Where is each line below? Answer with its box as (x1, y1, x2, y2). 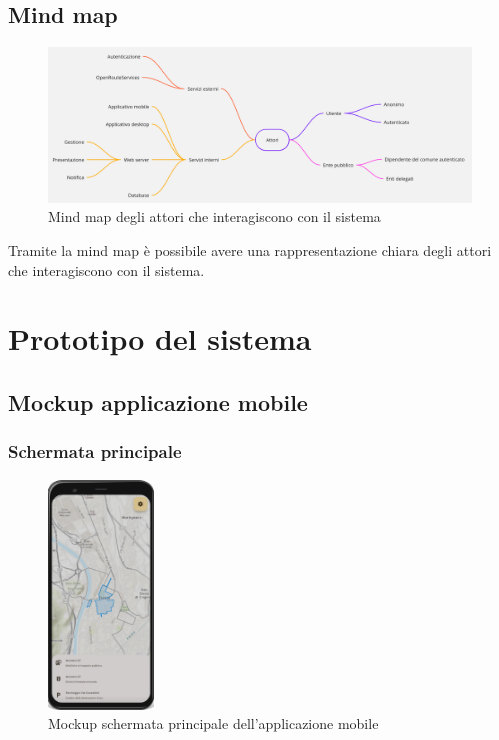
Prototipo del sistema (8, 318, 312, 359)
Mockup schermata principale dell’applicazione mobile (48, 713, 379, 734)
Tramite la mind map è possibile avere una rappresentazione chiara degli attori (8, 240, 492, 261)
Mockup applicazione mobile (8, 387, 308, 418)
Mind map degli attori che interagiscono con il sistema (48, 206, 381, 227)
